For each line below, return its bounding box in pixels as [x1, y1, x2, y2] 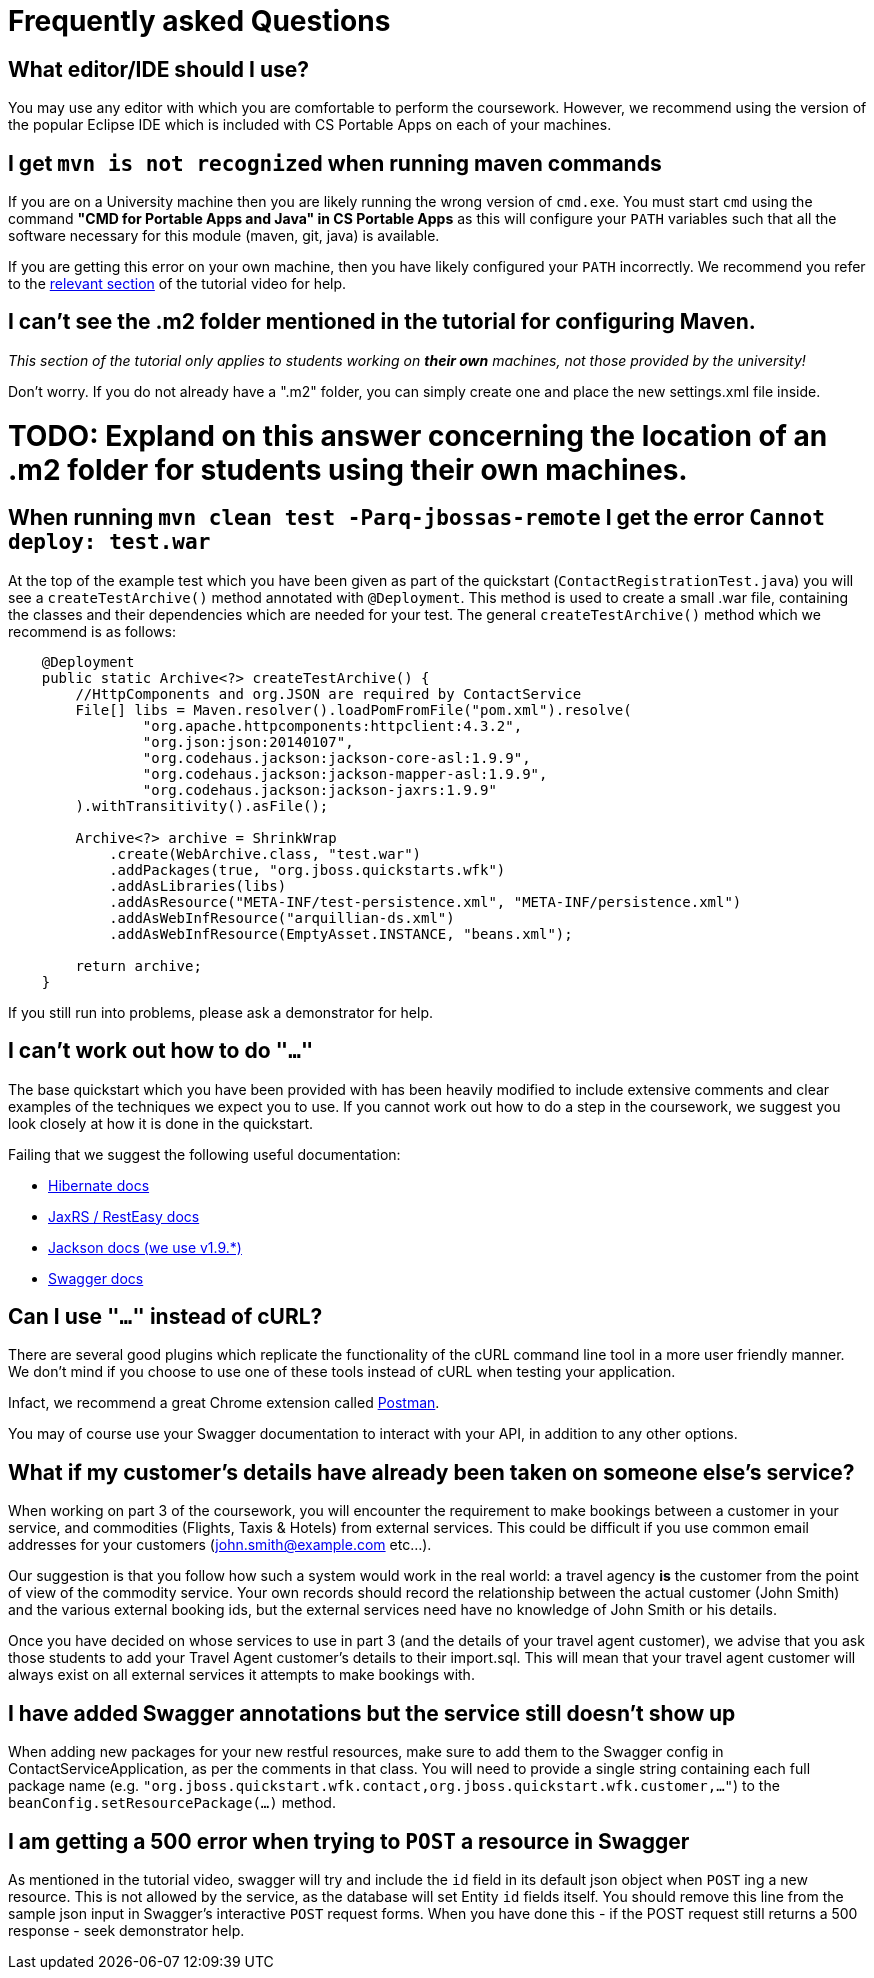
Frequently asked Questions [8, 4, 391, 38]
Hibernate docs [48, 1176, 150, 1194]
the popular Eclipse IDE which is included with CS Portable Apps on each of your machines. [8, 116, 612, 134]
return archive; [75, 957, 202, 974]
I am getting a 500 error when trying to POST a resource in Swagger [8, 1828, 690, 1854]
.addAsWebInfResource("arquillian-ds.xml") [109, 909, 455, 926]
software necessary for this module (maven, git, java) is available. [8, 227, 440, 245]
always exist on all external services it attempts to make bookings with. [8, 1666, 475, 1684]
